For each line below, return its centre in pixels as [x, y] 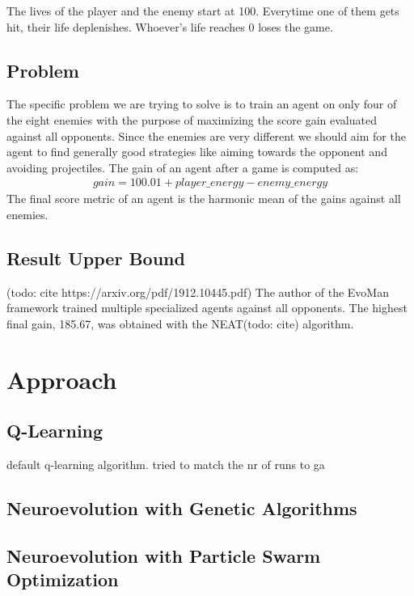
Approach [62, 379]
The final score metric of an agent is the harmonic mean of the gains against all [204, 199]
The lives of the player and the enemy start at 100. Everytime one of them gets [203, 11]
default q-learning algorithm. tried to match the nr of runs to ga [166, 465]
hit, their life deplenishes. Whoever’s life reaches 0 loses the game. [170, 26]
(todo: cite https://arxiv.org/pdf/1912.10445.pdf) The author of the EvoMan [198, 292]
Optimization [63, 579]
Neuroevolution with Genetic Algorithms [182, 508]
